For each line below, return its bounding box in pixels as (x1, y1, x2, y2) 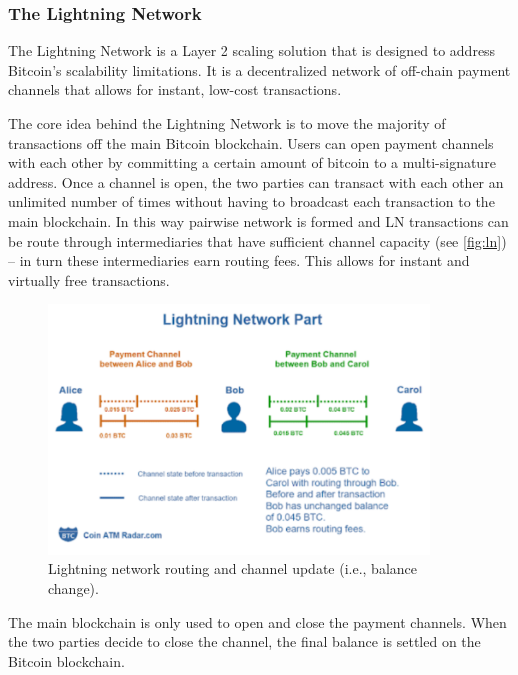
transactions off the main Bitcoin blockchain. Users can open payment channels (8, 132, 494, 153)
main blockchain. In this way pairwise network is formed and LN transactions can (8, 210, 509, 231)
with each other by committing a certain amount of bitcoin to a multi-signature (8, 152, 496, 173)
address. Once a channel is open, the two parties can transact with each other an (8, 171, 504, 192)
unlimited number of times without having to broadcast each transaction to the (8, 191, 495, 212)
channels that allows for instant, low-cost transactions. (8, 79, 342, 100)
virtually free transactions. (8, 269, 170, 290)
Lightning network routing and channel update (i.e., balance (48, 558, 417, 579)
